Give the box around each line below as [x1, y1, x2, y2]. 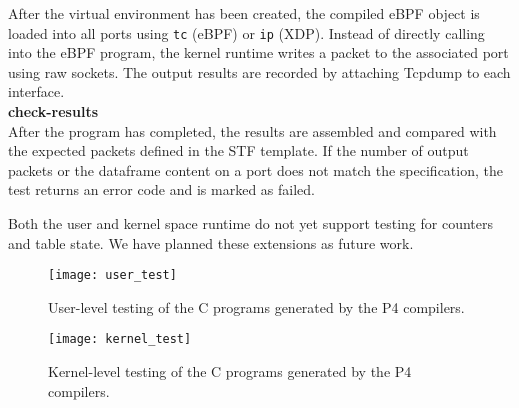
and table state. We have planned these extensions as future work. [8, 232, 414, 253]
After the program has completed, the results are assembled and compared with [8, 120, 497, 141]
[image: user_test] [48, 268, 177, 283]
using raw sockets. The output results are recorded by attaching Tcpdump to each [8, 61, 511, 82]
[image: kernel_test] [48, 332, 192, 347]
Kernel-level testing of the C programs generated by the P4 [48, 361, 412, 382]
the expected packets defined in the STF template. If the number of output [8, 140, 469, 161]
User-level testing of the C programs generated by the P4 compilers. [48, 296, 465, 317]
